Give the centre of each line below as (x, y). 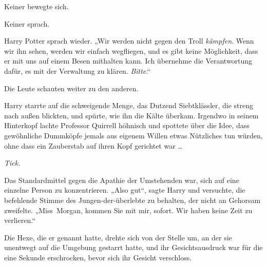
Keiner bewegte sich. (36, 6)
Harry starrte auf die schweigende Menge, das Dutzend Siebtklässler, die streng (129, 105)
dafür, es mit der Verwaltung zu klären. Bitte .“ (77, 70)
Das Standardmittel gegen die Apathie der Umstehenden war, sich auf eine (122, 180)
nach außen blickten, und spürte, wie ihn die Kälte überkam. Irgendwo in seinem (131, 115)
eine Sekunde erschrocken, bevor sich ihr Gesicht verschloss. (98, 257)
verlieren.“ (20, 220)
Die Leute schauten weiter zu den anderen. (71, 88)
